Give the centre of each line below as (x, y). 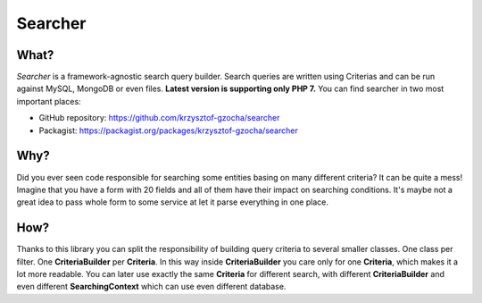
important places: (49, 101)
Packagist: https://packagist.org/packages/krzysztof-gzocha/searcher (168, 130)
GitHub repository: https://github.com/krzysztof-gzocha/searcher (159, 118)
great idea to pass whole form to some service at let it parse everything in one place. (173, 202)
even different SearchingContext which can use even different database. (151, 287)
